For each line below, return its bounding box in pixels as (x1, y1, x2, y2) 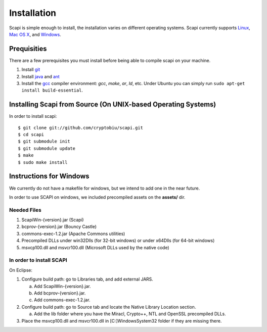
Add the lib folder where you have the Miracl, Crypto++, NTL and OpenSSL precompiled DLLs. (34, 311, 226, 317)
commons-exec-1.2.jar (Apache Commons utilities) (21, 231, 126, 237)
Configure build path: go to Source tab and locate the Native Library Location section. (21, 304, 196, 310)
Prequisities (9, 45, 47, 53)
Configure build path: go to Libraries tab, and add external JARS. (21, 276, 153, 282)
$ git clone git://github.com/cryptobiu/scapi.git (18, 125, 143, 131)
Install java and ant (21, 73, 60, 79)
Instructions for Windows (9, 172, 89, 181)
